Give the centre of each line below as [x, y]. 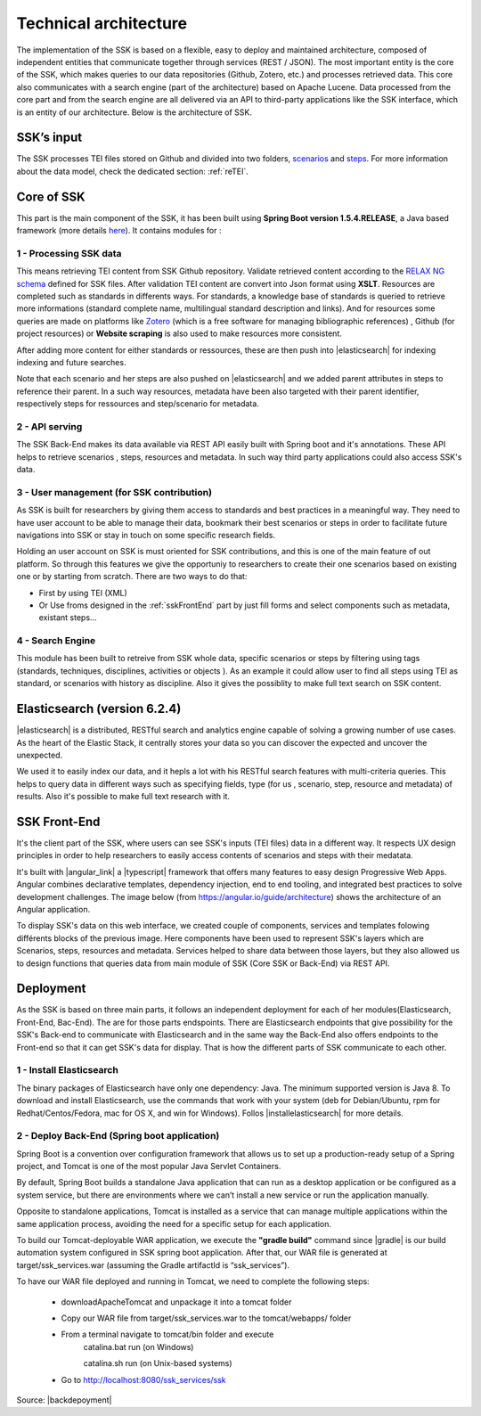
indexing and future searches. [71, 362]
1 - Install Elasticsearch [68, 1070]
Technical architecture [102, 23]
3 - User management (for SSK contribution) [114, 492]
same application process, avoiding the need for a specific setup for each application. [174, 1224]
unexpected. [39, 755]
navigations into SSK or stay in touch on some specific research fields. [146, 535]
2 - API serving [49, 426]
